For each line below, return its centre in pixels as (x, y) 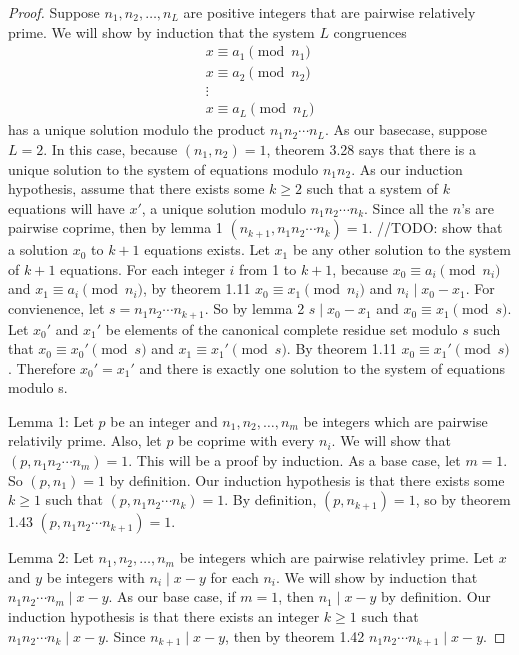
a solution (38, 249)
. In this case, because (110, 148)
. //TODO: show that (435, 227)
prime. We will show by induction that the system (161, 31)
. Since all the (406, 207)
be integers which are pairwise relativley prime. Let (337, 557)
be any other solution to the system (401, 249)
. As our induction (407, 168)
